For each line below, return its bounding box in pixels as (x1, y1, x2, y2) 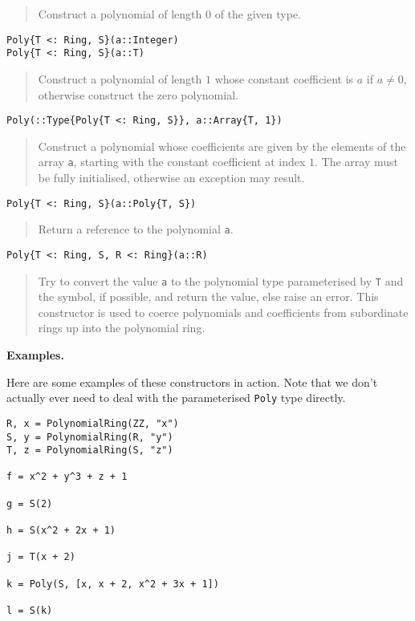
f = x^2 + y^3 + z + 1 (6, 471, 128, 483)
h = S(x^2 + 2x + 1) (6, 525, 116, 537)
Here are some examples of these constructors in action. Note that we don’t (6, 373, 378, 390)
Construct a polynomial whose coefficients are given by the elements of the (38, 137, 406, 154)
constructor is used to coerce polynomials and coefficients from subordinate (38, 303, 409, 320)
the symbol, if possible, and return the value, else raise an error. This (38, 288, 379, 305)
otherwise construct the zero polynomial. (38, 86, 238, 103)
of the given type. (214, 6, 301, 22)
